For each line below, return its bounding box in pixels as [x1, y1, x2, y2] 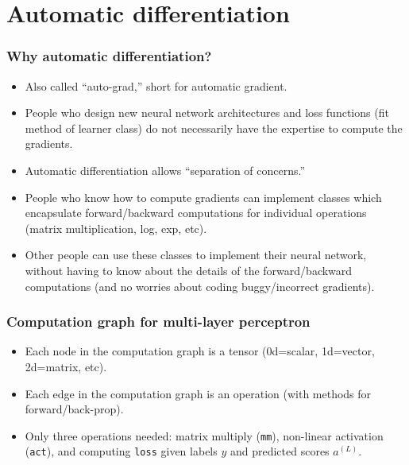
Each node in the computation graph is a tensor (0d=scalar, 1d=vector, [25, 343, 375, 359]
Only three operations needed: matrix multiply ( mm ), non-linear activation [25, 427, 384, 444]
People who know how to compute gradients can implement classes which [25, 188, 382, 205]
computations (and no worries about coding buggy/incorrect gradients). [25, 277, 375, 294]
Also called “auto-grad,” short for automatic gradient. [25, 77, 287, 94]
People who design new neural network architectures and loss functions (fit [25, 104, 389, 121]
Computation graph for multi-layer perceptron [6, 312, 311, 331]
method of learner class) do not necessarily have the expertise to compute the [25, 119, 403, 136]
